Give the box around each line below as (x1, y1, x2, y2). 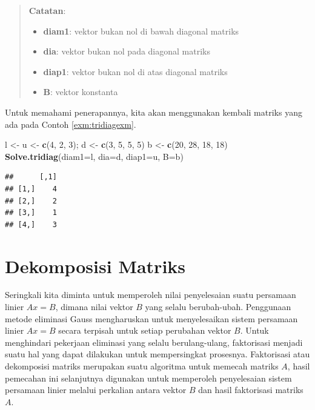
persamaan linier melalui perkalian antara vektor (5, 383, 187, 396)
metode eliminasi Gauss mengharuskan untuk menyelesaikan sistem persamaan (5, 312, 298, 325)
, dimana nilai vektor (55, 300, 133, 313)
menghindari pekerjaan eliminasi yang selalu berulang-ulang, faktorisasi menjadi (5, 336, 303, 348)
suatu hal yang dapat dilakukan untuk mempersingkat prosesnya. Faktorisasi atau (5, 348, 310, 360)
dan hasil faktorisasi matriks (198, 383, 303, 396)
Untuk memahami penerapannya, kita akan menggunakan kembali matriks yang (5, 105, 302, 118)
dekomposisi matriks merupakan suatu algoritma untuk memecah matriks (5, 360, 279, 372)
